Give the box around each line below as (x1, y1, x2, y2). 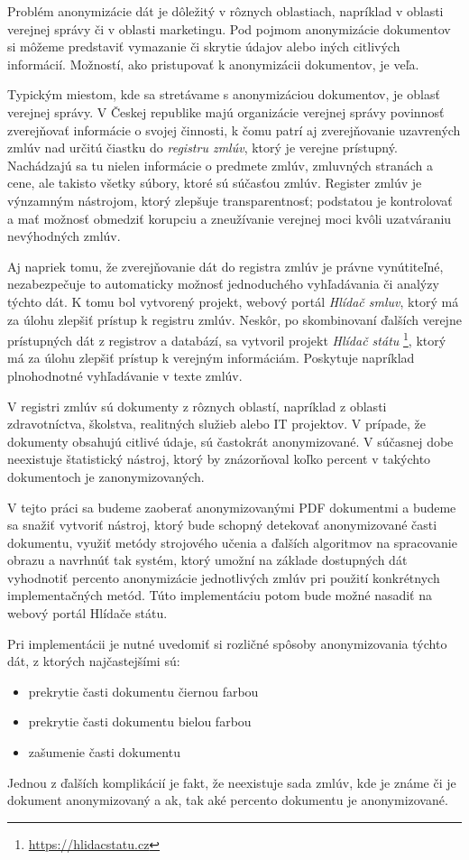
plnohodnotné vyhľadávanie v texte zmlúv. (7, 365, 243, 384)
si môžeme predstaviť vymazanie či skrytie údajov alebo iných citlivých (7, 37, 400, 56)
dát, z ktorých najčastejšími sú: (7, 652, 180, 670)
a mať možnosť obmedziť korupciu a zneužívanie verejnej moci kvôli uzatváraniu (7, 208, 452, 227)
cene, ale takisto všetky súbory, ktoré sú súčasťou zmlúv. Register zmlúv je (7, 173, 422, 192)
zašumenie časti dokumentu (28, 743, 180, 762)
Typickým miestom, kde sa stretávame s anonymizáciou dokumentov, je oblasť (7, 85, 440, 104)
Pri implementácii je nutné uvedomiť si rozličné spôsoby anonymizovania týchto (7, 633, 447, 652)
